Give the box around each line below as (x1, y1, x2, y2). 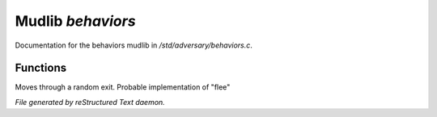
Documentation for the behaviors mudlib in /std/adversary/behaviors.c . (15, 40, 252, 50)
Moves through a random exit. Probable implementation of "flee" (15, 82, 231, 92)
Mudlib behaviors (15, 12, 137, 30)
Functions (15, 61, 67, 75)
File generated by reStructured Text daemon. (15, 97, 165, 107)
